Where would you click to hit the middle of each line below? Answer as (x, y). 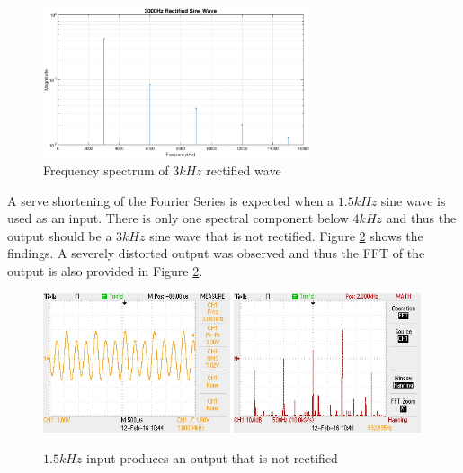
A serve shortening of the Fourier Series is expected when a (171, 200)
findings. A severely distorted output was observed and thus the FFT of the (216, 253)
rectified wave (244, 170)
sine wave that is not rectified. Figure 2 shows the (286, 235)
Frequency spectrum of (106, 170)
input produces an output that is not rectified (212, 458)
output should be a (60, 235)
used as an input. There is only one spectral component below (178, 218)
